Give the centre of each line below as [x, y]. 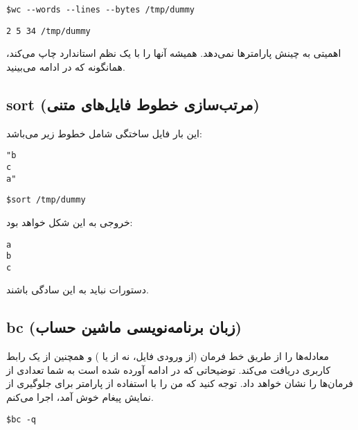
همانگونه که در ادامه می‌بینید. [66, 66]
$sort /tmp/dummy [46, 200]
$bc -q [21, 419]
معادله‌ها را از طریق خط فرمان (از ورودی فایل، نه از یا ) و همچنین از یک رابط [168, 356]
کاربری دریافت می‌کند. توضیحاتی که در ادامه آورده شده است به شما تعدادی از [169, 369]
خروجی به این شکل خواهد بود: [70, 222]
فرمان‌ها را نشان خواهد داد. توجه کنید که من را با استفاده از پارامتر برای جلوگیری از [180, 383]
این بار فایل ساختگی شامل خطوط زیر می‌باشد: [104, 133]
